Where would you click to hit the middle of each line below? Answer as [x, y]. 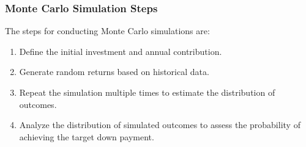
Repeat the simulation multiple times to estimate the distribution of [147, 92]
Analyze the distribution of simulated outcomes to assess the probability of [160, 125]
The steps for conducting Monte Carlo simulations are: [107, 31]
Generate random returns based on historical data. [114, 72]
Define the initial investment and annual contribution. [121, 51]
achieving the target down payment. [87, 136]
